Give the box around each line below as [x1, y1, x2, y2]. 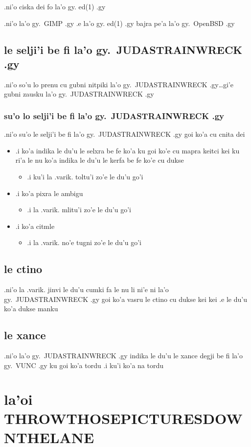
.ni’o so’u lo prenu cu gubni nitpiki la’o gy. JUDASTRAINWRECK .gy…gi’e [4, 79, 234, 89]
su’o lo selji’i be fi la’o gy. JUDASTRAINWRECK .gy [4, 109, 224, 122]
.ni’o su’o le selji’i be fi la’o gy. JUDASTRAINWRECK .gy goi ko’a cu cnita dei [4, 129, 245, 139]
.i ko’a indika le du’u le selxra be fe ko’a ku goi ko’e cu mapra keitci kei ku [15, 145, 240, 155]
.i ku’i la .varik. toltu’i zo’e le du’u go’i [27, 171, 143, 181]
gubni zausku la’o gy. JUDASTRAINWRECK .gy [4, 89, 154, 99]
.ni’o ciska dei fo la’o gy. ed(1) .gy [4, 1, 106, 11]
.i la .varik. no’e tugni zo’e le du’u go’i [27, 237, 141, 248]
